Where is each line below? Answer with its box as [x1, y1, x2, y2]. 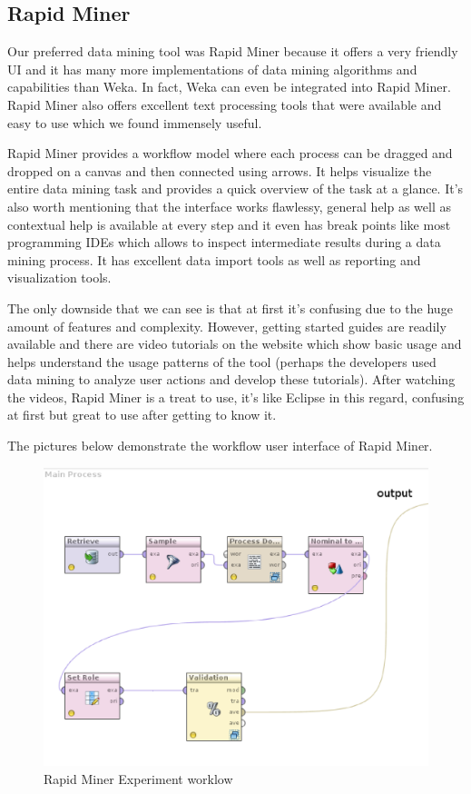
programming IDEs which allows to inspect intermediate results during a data [7, 233, 441, 252]
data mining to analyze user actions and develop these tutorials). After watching [7, 370, 456, 389]
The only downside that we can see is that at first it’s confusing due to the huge [7, 298, 453, 317]
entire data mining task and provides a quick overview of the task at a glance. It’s [7, 179, 464, 198]
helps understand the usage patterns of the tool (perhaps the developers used [7, 352, 437, 371]
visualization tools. [7, 268, 112, 287]
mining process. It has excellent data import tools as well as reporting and [7, 250, 421, 269]
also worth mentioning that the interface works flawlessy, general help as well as [7, 196, 452, 215]
